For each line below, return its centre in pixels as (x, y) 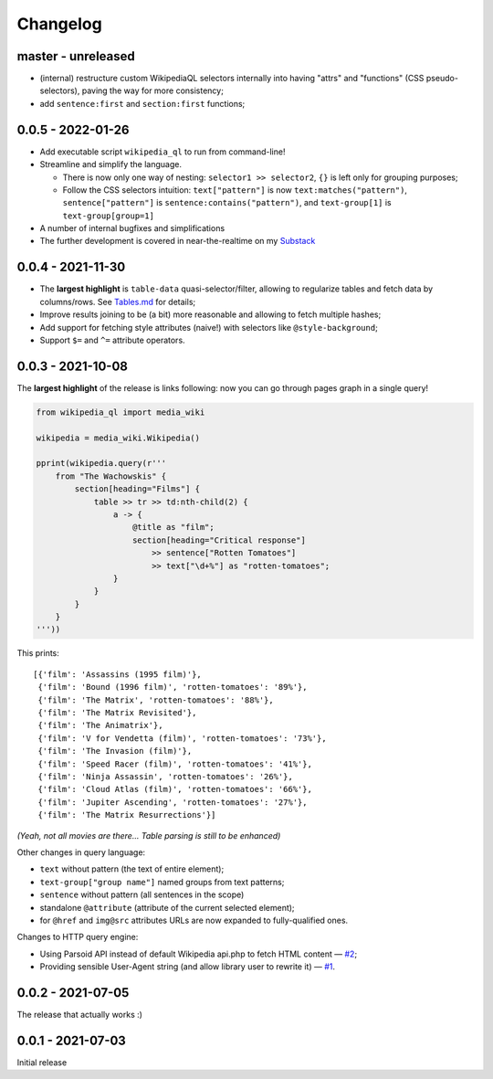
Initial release (42, 1062)
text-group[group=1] (109, 216)
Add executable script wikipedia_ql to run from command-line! (163, 152)
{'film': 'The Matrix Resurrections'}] (127, 815)
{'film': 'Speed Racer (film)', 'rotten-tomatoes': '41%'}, (175, 764)
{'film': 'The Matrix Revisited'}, (117, 713)
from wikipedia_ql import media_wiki (121, 412)
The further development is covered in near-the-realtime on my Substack (178, 241)
